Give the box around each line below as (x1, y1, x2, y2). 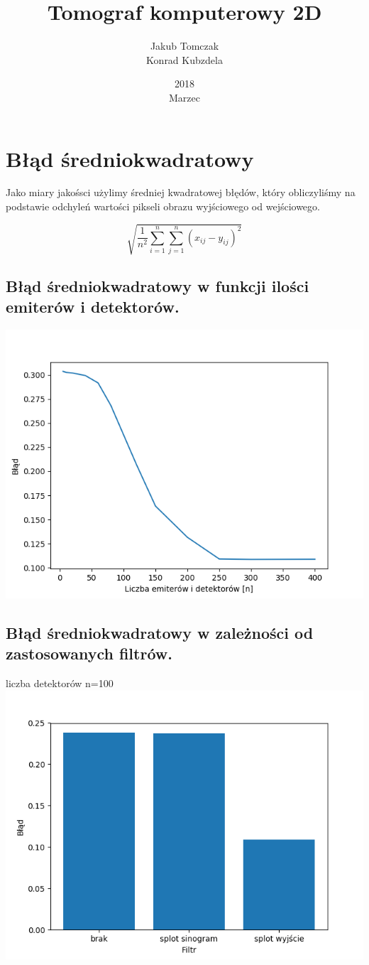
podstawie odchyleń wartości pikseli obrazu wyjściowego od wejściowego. (6, 199, 320, 214)
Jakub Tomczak (150, 38, 219, 53)
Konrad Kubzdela (146, 52, 223, 67)
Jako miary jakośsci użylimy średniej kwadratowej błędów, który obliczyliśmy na (6, 185, 356, 200)
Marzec (169, 90, 200, 104)
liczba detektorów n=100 (6, 675, 114, 690)
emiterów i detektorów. (6, 295, 180, 317)
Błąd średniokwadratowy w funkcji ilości (6, 274, 309, 296)
